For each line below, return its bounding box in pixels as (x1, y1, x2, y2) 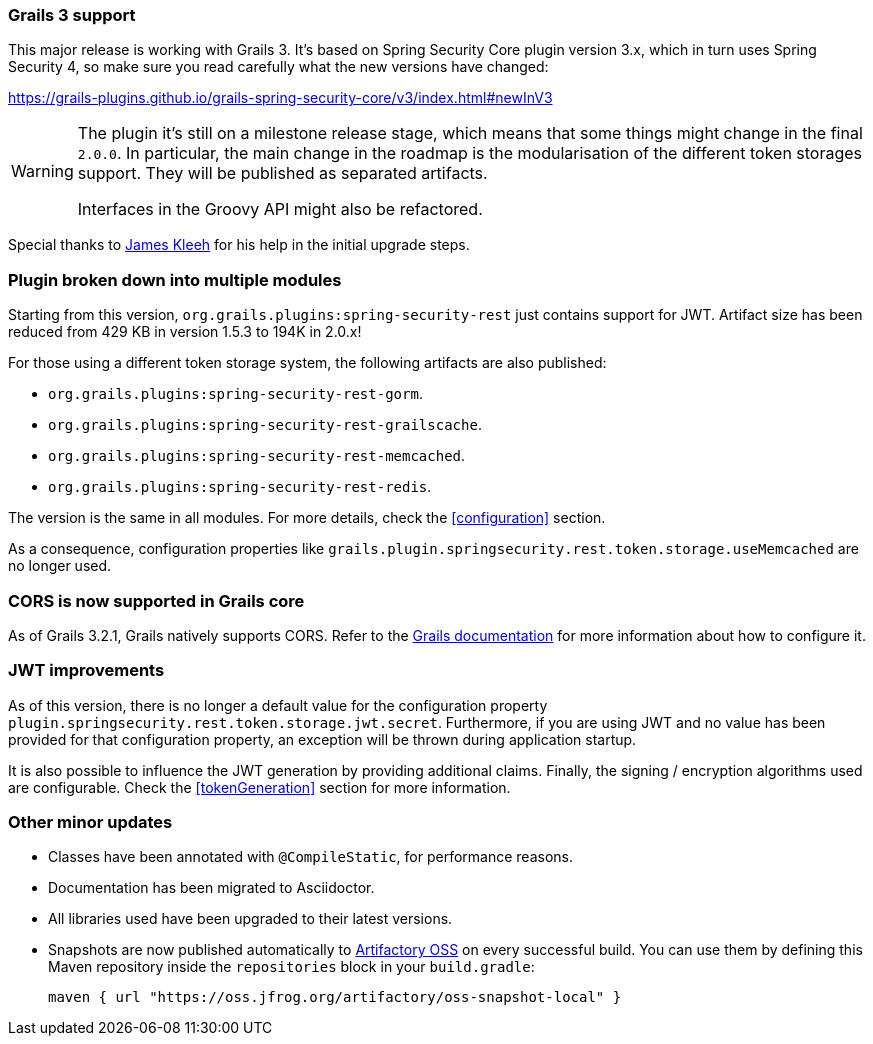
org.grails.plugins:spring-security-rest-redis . (48, 478, 432, 496)
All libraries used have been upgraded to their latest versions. (48, 910, 453, 928)
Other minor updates (8, 812, 173, 832)
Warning (11, 161, 74, 182)
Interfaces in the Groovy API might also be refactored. (77, 199, 483, 220)
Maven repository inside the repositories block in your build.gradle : (48, 958, 535, 976)
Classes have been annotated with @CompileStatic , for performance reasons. (48, 848, 573, 866)
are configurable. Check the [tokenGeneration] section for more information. (8, 778, 511, 796)
